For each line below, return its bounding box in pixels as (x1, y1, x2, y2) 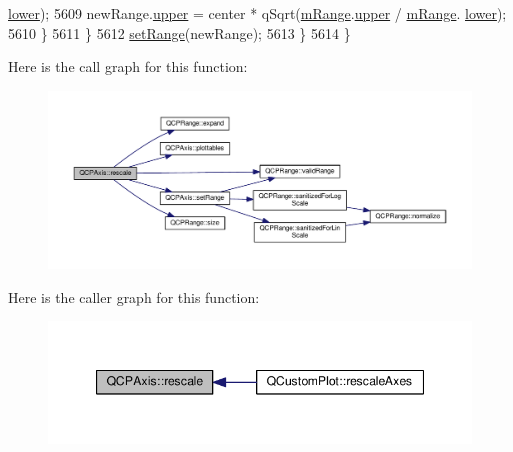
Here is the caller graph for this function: (8, 286, 260, 307)
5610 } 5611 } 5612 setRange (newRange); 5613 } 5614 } (8, 22, 351, 43)
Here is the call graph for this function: (8, 56, 248, 77)
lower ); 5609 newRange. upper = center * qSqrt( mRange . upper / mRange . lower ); (8, 3, 507, 23)
